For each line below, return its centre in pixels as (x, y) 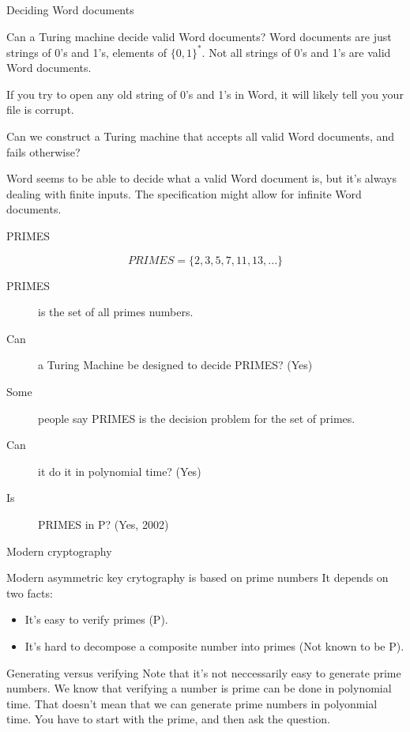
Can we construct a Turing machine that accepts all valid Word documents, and (201, 136)
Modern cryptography (59, 551)
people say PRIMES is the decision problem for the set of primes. (197, 418)
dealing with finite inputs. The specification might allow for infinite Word (184, 193)
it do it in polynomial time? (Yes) (120, 471)
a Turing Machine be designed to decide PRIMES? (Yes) (175, 365)
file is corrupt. (40, 109)
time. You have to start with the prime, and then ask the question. (168, 719)
